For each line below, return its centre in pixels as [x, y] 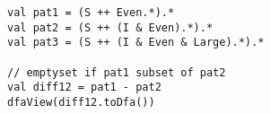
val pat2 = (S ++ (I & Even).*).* [110, 27]
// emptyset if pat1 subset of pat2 [117, 72]
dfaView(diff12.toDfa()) [81, 102]
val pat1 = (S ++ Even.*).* [91, 13]
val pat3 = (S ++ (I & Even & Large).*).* [136, 43]
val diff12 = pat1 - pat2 [84, 88]
